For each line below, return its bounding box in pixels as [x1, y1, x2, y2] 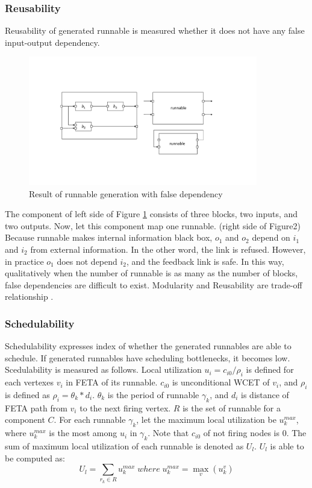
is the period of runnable [107, 388, 199, 401]
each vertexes [5, 376, 54, 388]
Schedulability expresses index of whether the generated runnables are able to [5, 340, 292, 352]
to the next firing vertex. [80, 401, 171, 414]
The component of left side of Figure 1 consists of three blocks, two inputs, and [5, 208, 298, 220]
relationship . [5, 290, 54, 303]
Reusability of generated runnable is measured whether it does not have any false [5, 24, 305, 37]
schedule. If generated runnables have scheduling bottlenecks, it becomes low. [5, 351, 290, 364]
